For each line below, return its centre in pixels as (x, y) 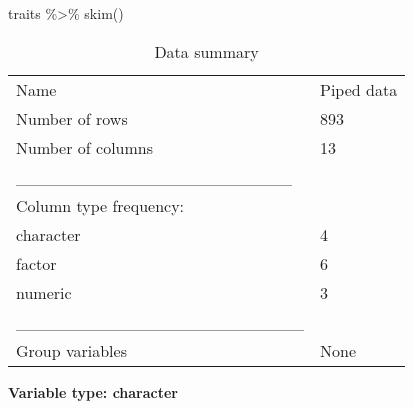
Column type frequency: (100, 205)
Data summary (206, 51)
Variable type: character (93, 391)
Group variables (71, 350)
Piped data (359, 89)
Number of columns (85, 147)
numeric (44, 292)
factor (36, 263)
